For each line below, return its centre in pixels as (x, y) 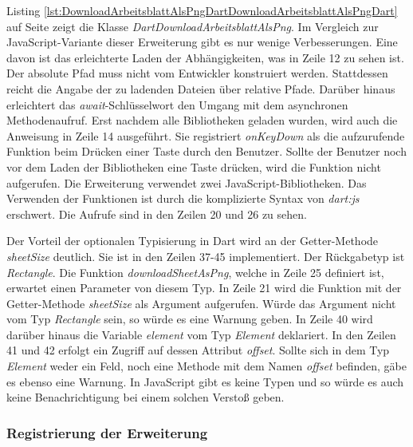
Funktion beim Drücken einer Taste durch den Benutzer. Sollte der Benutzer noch (206, 151)
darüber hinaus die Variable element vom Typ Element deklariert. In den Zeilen (201, 334)
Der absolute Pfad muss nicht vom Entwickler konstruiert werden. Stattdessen (197, 73)
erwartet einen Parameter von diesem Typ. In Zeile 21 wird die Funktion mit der (204, 288)
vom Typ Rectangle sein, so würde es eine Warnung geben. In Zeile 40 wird (190, 319)
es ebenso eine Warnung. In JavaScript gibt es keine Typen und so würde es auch (205, 381)
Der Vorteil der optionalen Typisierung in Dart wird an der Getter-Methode (193, 241)
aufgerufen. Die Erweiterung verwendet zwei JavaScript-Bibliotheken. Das (187, 182)
